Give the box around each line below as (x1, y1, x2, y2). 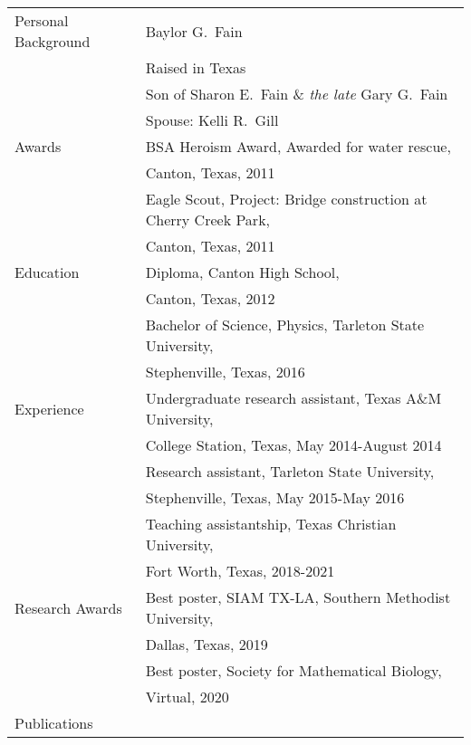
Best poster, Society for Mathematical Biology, (145, 660, 442, 681)
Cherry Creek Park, (145, 209, 271, 230)
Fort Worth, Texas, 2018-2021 (145, 560, 335, 581)
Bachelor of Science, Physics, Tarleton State (145, 314, 425, 335)
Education (14, 262, 80, 282)
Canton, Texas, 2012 (145, 288, 275, 309)
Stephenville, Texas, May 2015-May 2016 (145, 487, 405, 508)
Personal (14, 10, 69, 31)
